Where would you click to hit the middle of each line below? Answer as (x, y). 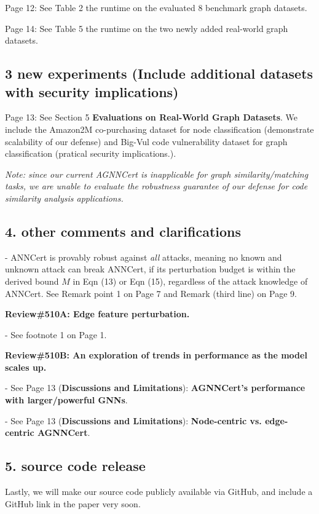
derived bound (32, 281)
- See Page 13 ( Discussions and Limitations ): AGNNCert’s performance (155, 388)
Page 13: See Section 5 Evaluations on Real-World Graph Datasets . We (152, 117)
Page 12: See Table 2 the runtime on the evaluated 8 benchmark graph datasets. (156, 7)
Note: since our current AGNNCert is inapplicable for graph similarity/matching (157, 174)
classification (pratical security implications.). (91, 153)
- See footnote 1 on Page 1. (56, 334)
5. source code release (75, 466)
